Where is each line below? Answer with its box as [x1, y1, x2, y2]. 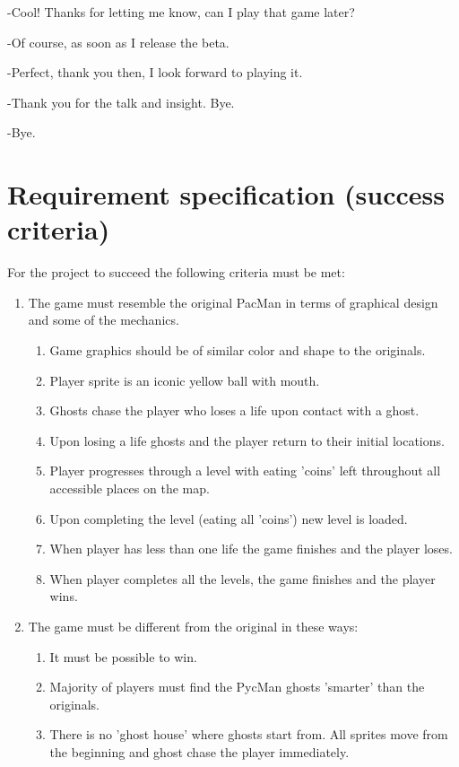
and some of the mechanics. [28, 310, 179, 329]
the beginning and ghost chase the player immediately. [49, 742, 350, 761]
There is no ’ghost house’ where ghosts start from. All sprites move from [49, 725, 448, 744]
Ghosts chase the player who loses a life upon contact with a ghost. [49, 401, 420, 420]
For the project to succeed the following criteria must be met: [7, 263, 345, 282]
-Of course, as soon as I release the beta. [7, 32, 229, 51]
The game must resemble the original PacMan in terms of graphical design [28, 292, 438, 311]
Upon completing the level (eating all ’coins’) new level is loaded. [49, 509, 408, 527]
